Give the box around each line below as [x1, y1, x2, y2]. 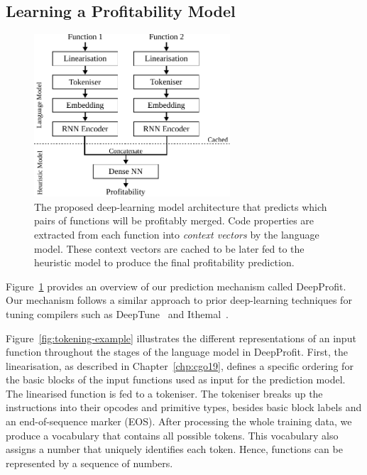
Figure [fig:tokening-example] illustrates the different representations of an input [6, 330, 356, 345]
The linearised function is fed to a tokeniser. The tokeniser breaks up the [6, 386, 323, 400]
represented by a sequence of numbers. [6, 455, 173, 470]
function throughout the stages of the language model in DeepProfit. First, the [6, 344, 349, 359]
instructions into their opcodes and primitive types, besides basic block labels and [6, 400, 362, 415]
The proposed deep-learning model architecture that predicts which [34, 199, 327, 214]
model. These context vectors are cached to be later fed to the [34, 241, 305, 256]
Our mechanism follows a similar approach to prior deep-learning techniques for [6, 293, 352, 307]
